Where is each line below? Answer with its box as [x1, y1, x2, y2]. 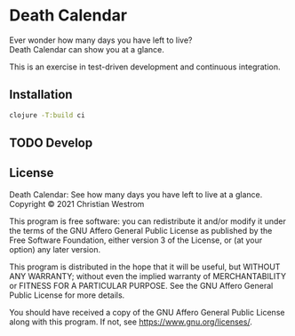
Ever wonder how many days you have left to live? [9, 35, 193, 45]
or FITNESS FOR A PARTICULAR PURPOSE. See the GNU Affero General [9, 280, 274, 291]
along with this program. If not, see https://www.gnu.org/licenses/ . [9, 316, 253, 327]
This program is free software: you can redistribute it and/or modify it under [9, 215, 286, 227]
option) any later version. [9, 244, 100, 254]
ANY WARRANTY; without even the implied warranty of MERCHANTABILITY [9, 270, 287, 281]
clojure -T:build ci [9, 110, 86, 120]
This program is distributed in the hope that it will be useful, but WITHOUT [9, 261, 281, 272]
